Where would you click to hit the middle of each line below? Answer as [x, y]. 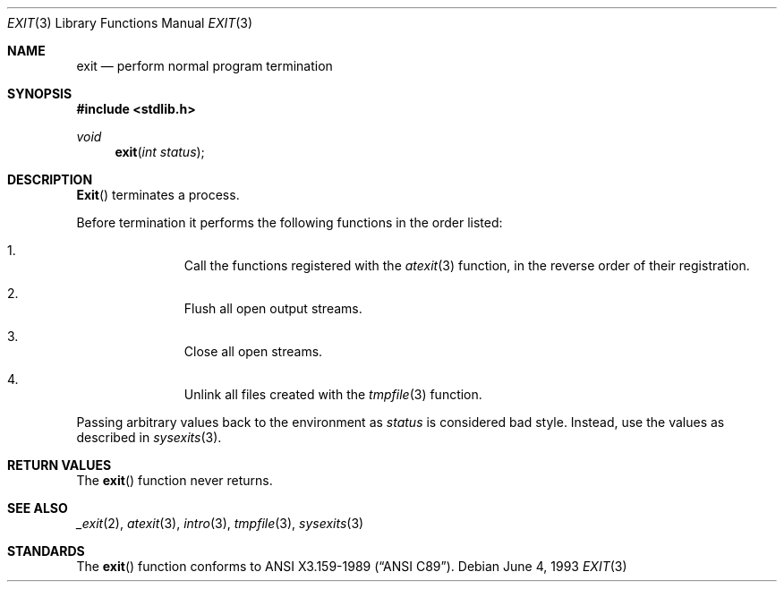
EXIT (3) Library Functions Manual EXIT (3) [130, 23]
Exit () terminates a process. [158, 195]
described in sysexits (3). [149, 437]
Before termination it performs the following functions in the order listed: [290, 222]
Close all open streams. [253, 351]
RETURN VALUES [60, 465]
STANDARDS [46, 551]
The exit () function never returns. [175, 480]
